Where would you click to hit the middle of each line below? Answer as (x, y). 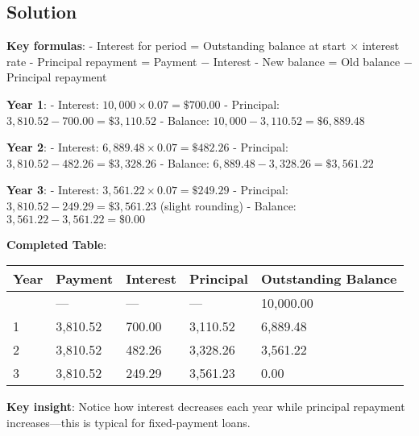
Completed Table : (57, 244)
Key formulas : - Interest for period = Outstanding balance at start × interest (203, 46)
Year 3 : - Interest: (53, 190)
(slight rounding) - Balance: (228, 205)
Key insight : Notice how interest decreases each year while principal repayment (206, 407)
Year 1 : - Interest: (53, 104)
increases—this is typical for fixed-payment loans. (129, 422)
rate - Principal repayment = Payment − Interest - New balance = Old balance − (209, 61)
